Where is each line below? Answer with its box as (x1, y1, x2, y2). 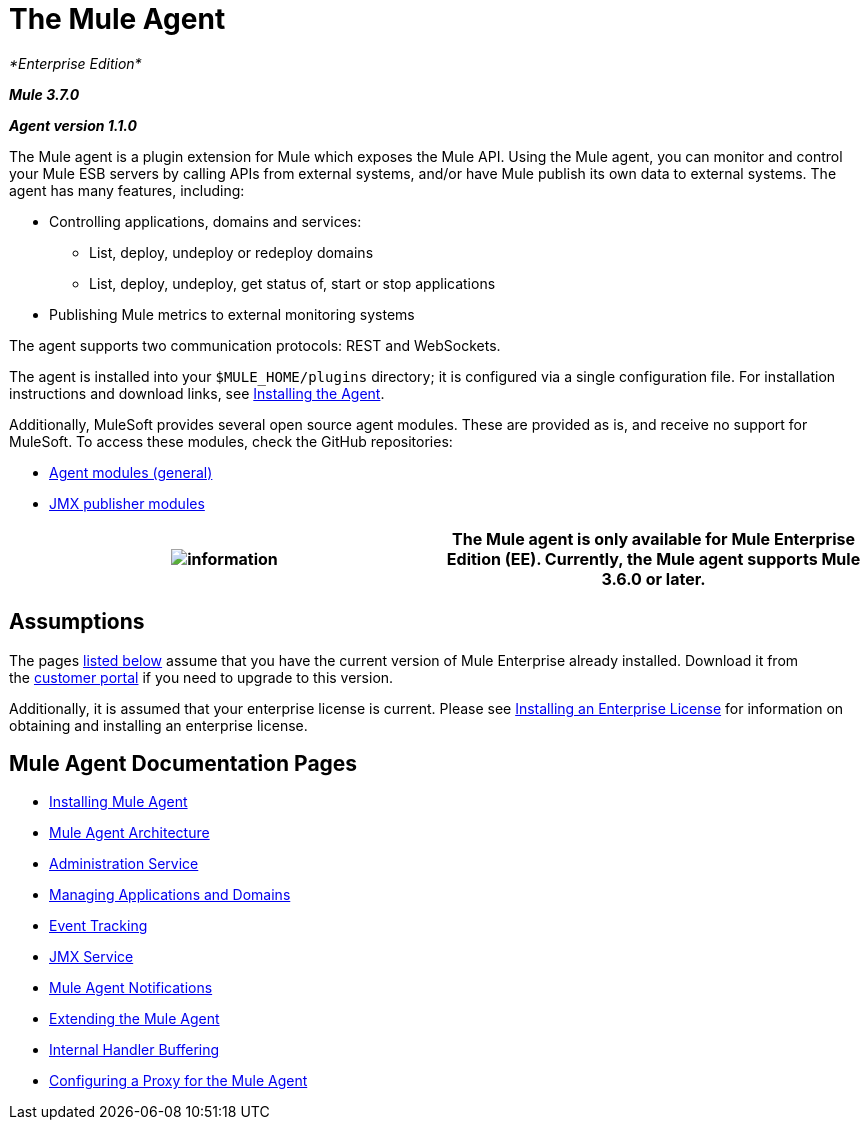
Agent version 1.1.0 (9, 116, 137, 134)
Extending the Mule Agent (49, 1010, 220, 1028)
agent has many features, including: (9, 181, 245, 199)
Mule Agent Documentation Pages (9, 751, 358, 777)
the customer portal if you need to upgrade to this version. (9, 668, 394, 686)
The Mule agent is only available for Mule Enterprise (452, 528, 855, 549)
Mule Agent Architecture (49, 824, 210, 842)
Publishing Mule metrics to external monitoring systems (49, 305, 415, 323)
